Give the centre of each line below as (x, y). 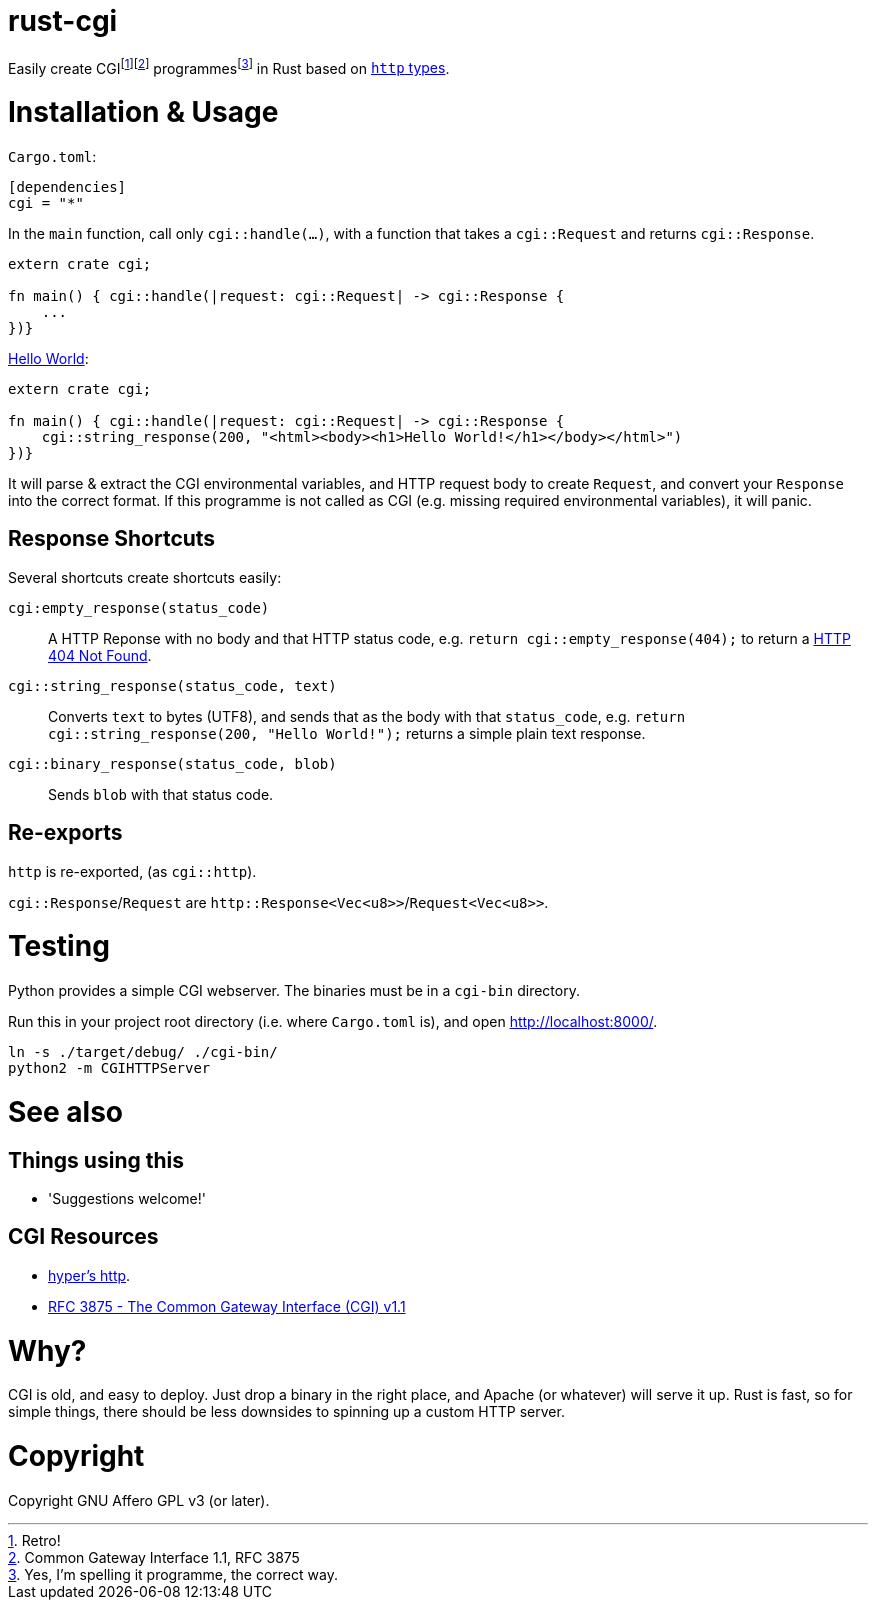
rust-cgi (63, 21)
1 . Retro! (34, 1540)
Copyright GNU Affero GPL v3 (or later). (139, 1500)
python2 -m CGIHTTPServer (109, 1068)
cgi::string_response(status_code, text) (172, 685)
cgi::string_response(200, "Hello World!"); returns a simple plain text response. (347, 733)
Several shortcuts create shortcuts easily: (145, 577)
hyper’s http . (89, 1275)
